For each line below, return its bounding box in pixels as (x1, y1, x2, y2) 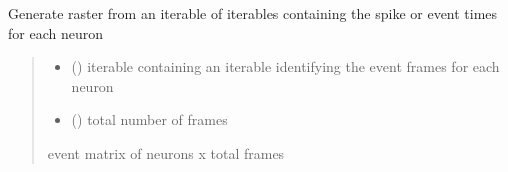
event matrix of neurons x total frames (47, 142, 285, 163)
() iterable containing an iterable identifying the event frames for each (71, 56, 500, 77)
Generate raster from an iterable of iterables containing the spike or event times (8, 3, 498, 23)
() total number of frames (71, 109, 228, 130)
